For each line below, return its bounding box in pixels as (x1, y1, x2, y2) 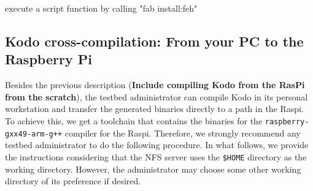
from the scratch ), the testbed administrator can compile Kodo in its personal (5, 90, 308, 103)
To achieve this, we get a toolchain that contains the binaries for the (5, 114, 263, 127)
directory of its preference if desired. (5, 174, 141, 187)
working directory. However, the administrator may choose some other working (5, 162, 301, 175)
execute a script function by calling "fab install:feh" (5, 2, 198, 14)
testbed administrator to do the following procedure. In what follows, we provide (5, 138, 309, 151)
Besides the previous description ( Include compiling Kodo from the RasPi (5, 78, 305, 91)
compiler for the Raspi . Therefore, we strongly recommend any (64, 126, 301, 139)
